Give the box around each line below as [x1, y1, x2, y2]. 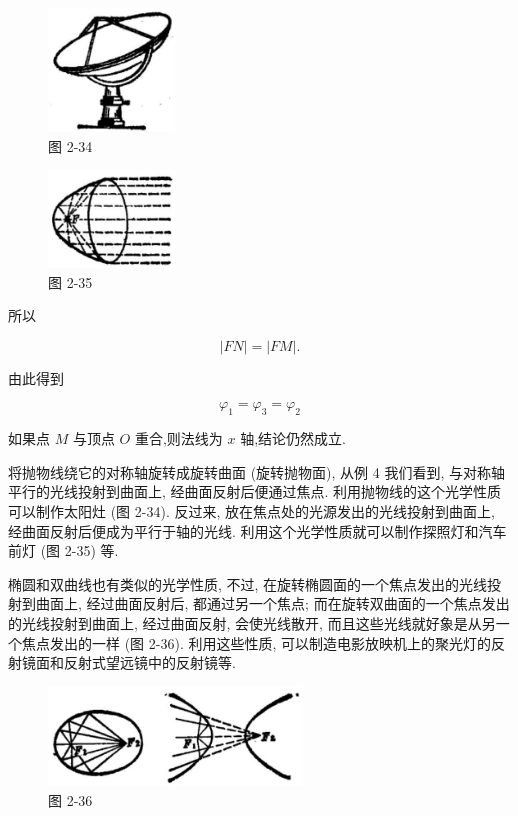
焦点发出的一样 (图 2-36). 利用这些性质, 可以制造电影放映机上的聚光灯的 [21, 632, 491, 653]
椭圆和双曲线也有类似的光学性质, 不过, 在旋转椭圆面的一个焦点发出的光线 [8, 573, 488, 594]
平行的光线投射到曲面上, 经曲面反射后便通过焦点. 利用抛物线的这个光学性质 [8, 481, 502, 502]
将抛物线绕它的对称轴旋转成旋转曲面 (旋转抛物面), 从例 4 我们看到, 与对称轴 [8, 461, 505, 482]
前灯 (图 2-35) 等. [8, 540, 119, 561]
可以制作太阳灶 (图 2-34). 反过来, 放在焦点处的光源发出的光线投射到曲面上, [8, 500, 495, 521]
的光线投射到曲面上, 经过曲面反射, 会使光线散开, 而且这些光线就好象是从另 [8, 612, 496, 633]
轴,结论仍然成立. [240, 428, 346, 449]
